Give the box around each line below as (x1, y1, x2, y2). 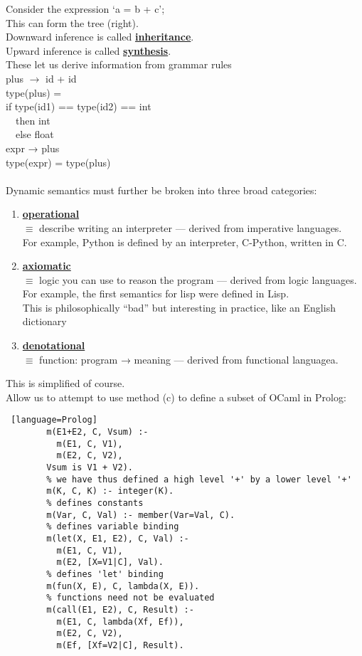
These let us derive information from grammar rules (6, 57, 232, 72)
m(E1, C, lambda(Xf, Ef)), (56, 616, 184, 627)
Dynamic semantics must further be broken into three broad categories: (6, 182, 317, 197)
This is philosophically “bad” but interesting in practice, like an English (22, 300, 336, 314)
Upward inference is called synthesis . (6, 43, 171, 58)
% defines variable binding (46, 522, 179, 532)
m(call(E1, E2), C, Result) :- (46, 604, 194, 615)
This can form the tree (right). (6, 15, 139, 30)
